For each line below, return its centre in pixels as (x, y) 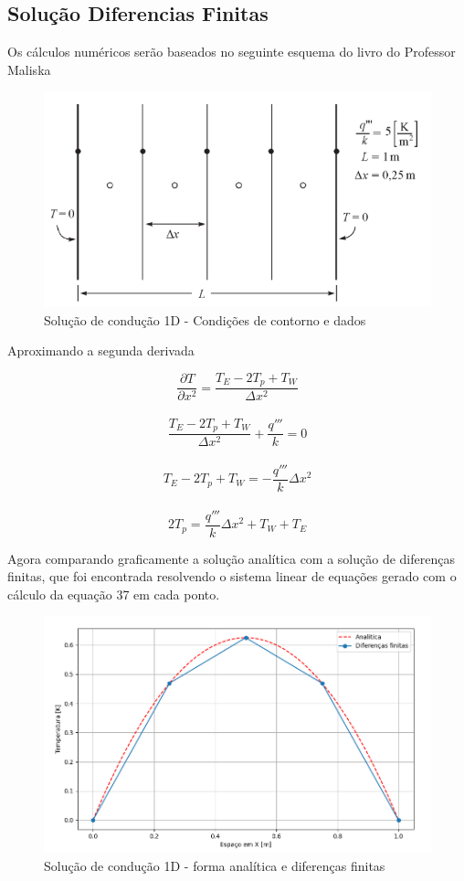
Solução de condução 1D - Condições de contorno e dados (205, 319)
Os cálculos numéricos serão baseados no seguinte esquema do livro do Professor (232, 52)
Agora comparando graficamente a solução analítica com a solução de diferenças (231, 558)
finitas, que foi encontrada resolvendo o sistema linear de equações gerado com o (232, 576)
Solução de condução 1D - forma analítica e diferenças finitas (215, 865)
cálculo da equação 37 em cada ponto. (114, 594)
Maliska (29, 69)
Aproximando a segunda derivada (101, 350)
